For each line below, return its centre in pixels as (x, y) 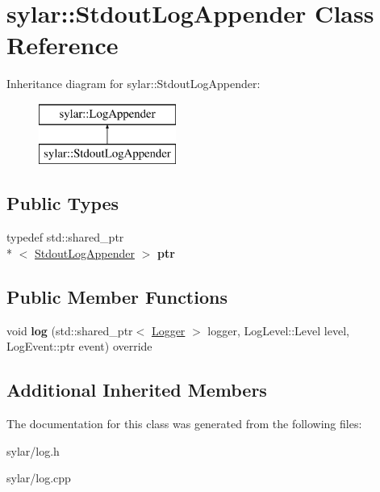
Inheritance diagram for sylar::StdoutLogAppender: (134, 84)
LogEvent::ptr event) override (79, 346)
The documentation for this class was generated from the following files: (184, 424)
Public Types (63, 203)
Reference (63, 45)
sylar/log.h (33, 450)
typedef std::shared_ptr (65, 237)
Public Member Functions (117, 296)
